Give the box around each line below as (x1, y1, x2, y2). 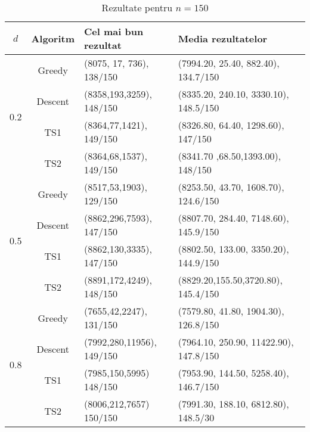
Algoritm (31, 31, 75, 45)
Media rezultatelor (178, 31, 268, 45)
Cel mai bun (84, 24, 144, 38)
